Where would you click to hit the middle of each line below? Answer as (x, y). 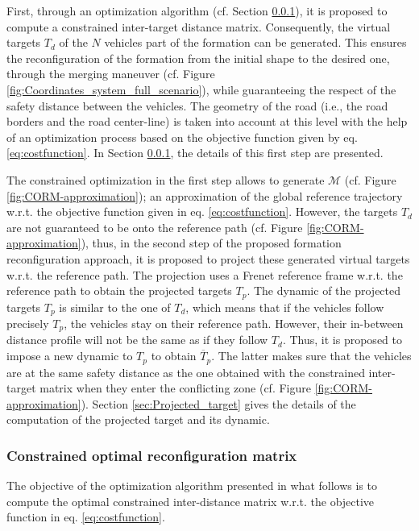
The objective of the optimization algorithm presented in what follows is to (192, 485)
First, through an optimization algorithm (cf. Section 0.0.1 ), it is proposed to (197, 10)
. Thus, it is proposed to (342, 340)
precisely (28, 323)
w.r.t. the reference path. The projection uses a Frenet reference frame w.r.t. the (205, 274)
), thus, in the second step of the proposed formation (211, 243)
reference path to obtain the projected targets (119, 290)
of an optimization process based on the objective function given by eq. (182, 137)
